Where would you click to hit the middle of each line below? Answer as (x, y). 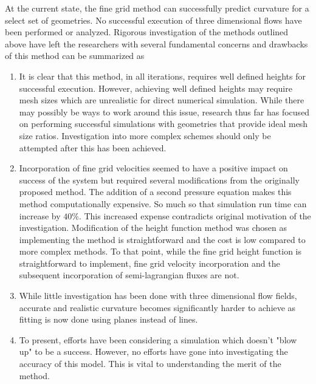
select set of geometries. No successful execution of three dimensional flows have (153, 20)
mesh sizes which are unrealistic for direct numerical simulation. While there (162, 100)
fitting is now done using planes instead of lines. (108, 319)
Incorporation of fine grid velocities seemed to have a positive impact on (153, 168)
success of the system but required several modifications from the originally (159, 180)
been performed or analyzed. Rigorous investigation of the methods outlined (147, 32)
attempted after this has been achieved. (93, 147)
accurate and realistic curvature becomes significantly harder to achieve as (157, 307)
